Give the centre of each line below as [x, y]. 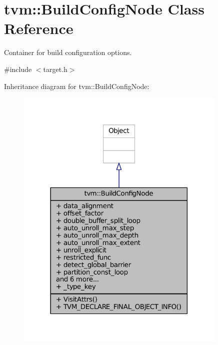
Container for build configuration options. [68, 52]
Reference [39, 28]
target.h [55, 69]
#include [18, 69]
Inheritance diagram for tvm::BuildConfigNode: [77, 86]
